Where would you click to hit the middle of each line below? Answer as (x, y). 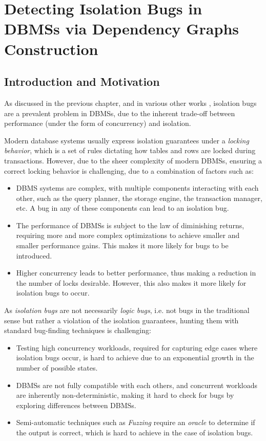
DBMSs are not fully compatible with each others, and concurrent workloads (137, 385)
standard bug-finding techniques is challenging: (78, 330)
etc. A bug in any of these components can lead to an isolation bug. (122, 208)
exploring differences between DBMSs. (76, 405)
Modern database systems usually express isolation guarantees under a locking (127, 140)
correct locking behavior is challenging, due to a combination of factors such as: (129, 170)
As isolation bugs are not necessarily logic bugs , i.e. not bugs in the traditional (127, 310)
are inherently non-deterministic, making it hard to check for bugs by (125, 395)
